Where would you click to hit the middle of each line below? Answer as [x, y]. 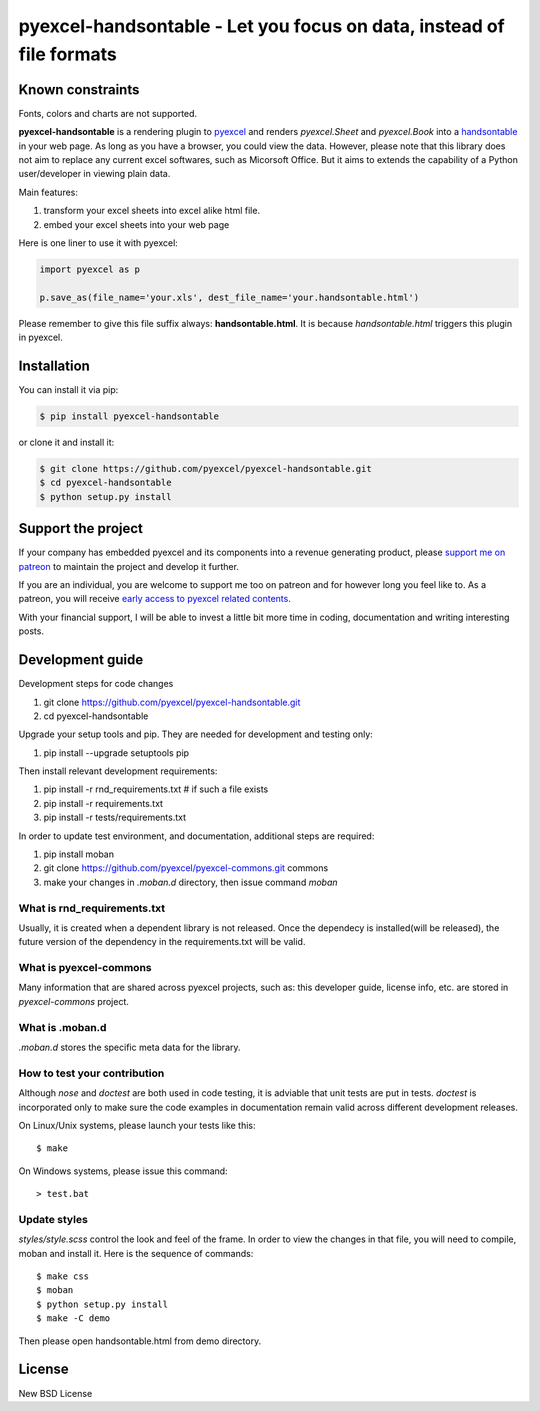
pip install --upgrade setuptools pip [116, 752]
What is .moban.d [62, 1027]
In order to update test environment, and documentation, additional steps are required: [196, 836]
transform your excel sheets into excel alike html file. [151, 211]
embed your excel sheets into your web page [136, 224]
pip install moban [79, 854]
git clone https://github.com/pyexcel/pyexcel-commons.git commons [186, 868]
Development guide [81, 660]
